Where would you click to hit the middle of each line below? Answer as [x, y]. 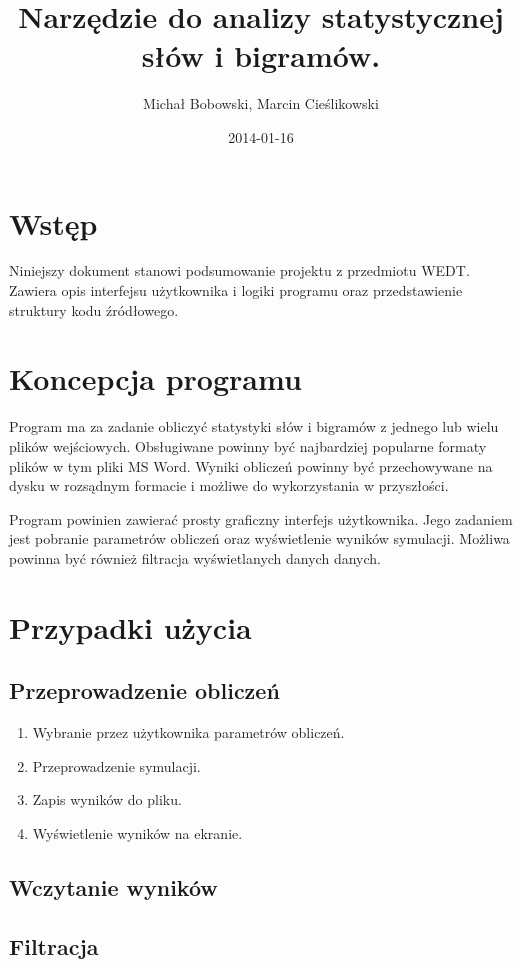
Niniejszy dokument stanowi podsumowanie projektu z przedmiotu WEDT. [239, 270]
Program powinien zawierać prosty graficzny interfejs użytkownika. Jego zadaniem [261, 518]
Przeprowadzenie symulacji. [116, 765]
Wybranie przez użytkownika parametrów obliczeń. [188, 732]
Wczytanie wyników [113, 886]
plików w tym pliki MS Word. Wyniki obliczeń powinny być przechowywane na [251, 465]
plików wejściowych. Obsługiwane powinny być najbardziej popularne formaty [248, 445]
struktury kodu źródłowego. [94, 309]
